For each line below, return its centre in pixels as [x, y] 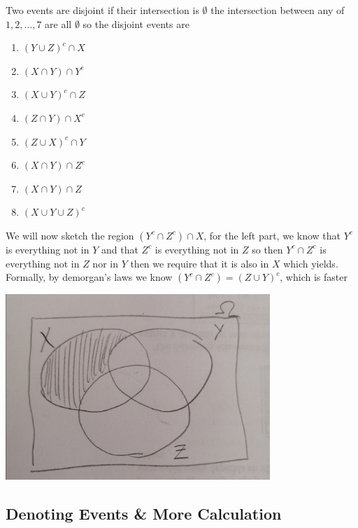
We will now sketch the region [70, 235]
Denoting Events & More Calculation [144, 513]
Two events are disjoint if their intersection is [102, 10]
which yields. [311, 263]
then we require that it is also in [200, 263]
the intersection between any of [278, 10]
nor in [105, 263]
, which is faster [314, 277]
